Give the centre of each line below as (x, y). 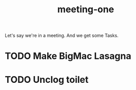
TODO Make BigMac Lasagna (68, 56)
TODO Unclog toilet (47, 80)
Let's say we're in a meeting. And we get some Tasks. (62, 36)
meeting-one (86, 9)
